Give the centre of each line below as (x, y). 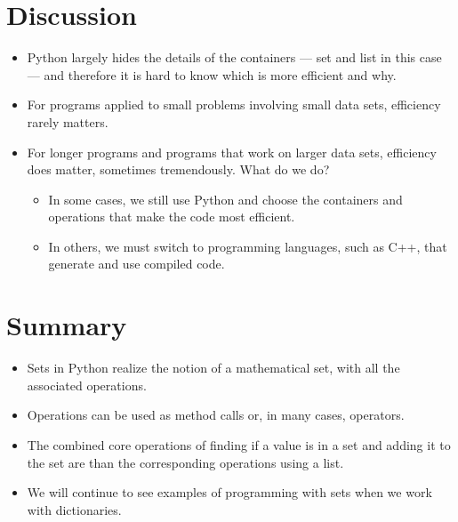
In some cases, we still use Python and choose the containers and (225, 199)
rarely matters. (68, 121)
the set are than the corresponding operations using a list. (185, 462)
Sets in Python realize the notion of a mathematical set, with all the (213, 368)
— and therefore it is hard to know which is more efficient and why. (212, 74)
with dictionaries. (74, 509)
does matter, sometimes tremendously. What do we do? (178, 169)
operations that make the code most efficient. (172, 217)
